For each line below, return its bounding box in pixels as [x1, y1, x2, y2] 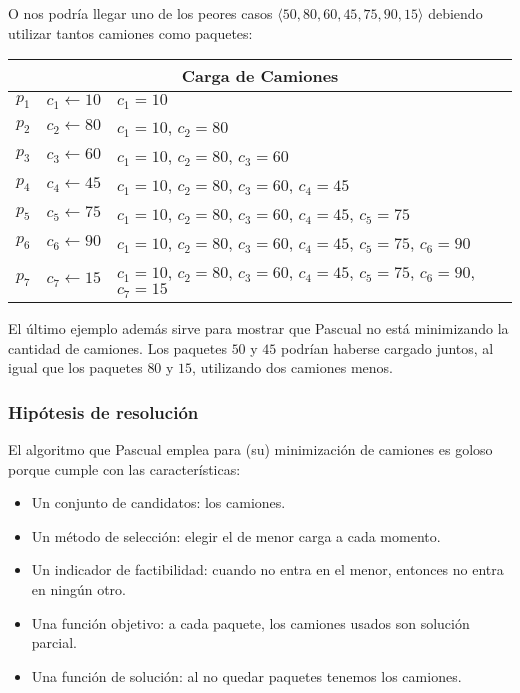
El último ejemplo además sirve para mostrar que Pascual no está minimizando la [8, 318, 509, 339]
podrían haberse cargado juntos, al [281, 337, 494, 358]
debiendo [428, 3, 483, 23]
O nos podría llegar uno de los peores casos [8, 3, 273, 23]
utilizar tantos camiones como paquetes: [8, 22, 253, 43]
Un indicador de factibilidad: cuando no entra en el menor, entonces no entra [31, 559, 504, 580]
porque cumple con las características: [8, 458, 241, 479]
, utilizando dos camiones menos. [192, 357, 393, 378]
